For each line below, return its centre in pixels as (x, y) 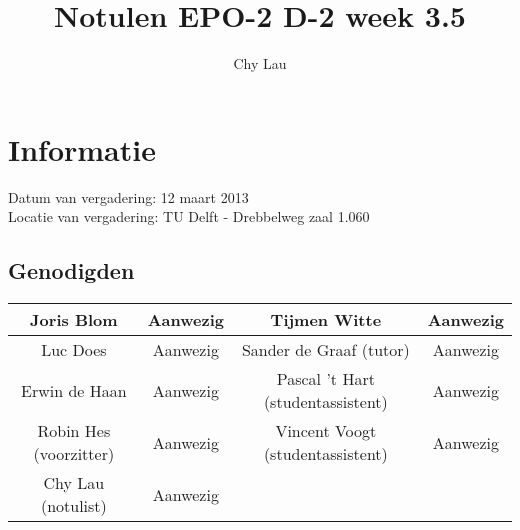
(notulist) (73, 506)
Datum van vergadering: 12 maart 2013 (128, 196)
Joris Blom (74, 320)
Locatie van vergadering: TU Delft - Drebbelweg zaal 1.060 (189, 216)
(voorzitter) (74, 454)
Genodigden (71, 270)
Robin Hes (74, 431)
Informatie (82, 148)
